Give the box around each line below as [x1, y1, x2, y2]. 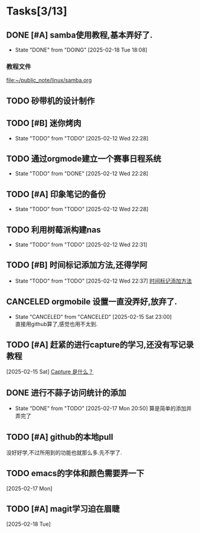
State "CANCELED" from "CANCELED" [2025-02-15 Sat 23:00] [15, 313, 172, 320]
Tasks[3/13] [6, 4, 68, 18]
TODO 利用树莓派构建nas [6, 224, 101, 235]
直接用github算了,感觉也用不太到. [15, 320, 98, 327]
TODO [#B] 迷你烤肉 [6, 118, 82, 128]
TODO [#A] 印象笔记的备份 [6, 189, 106, 199]
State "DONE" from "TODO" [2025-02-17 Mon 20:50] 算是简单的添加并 [15, 405, 192, 412]
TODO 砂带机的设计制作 [6, 96, 95, 106]
